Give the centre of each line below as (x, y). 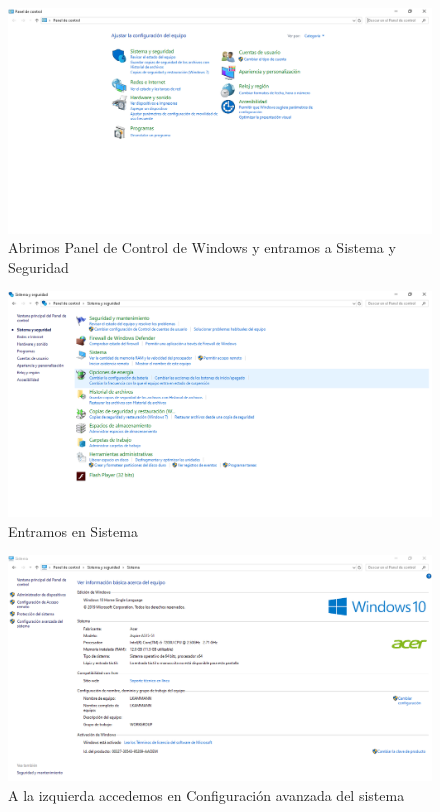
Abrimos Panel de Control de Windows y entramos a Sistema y (202, 247)
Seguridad (38, 266)
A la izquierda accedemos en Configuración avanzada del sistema (206, 794)
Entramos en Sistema (73, 530)
